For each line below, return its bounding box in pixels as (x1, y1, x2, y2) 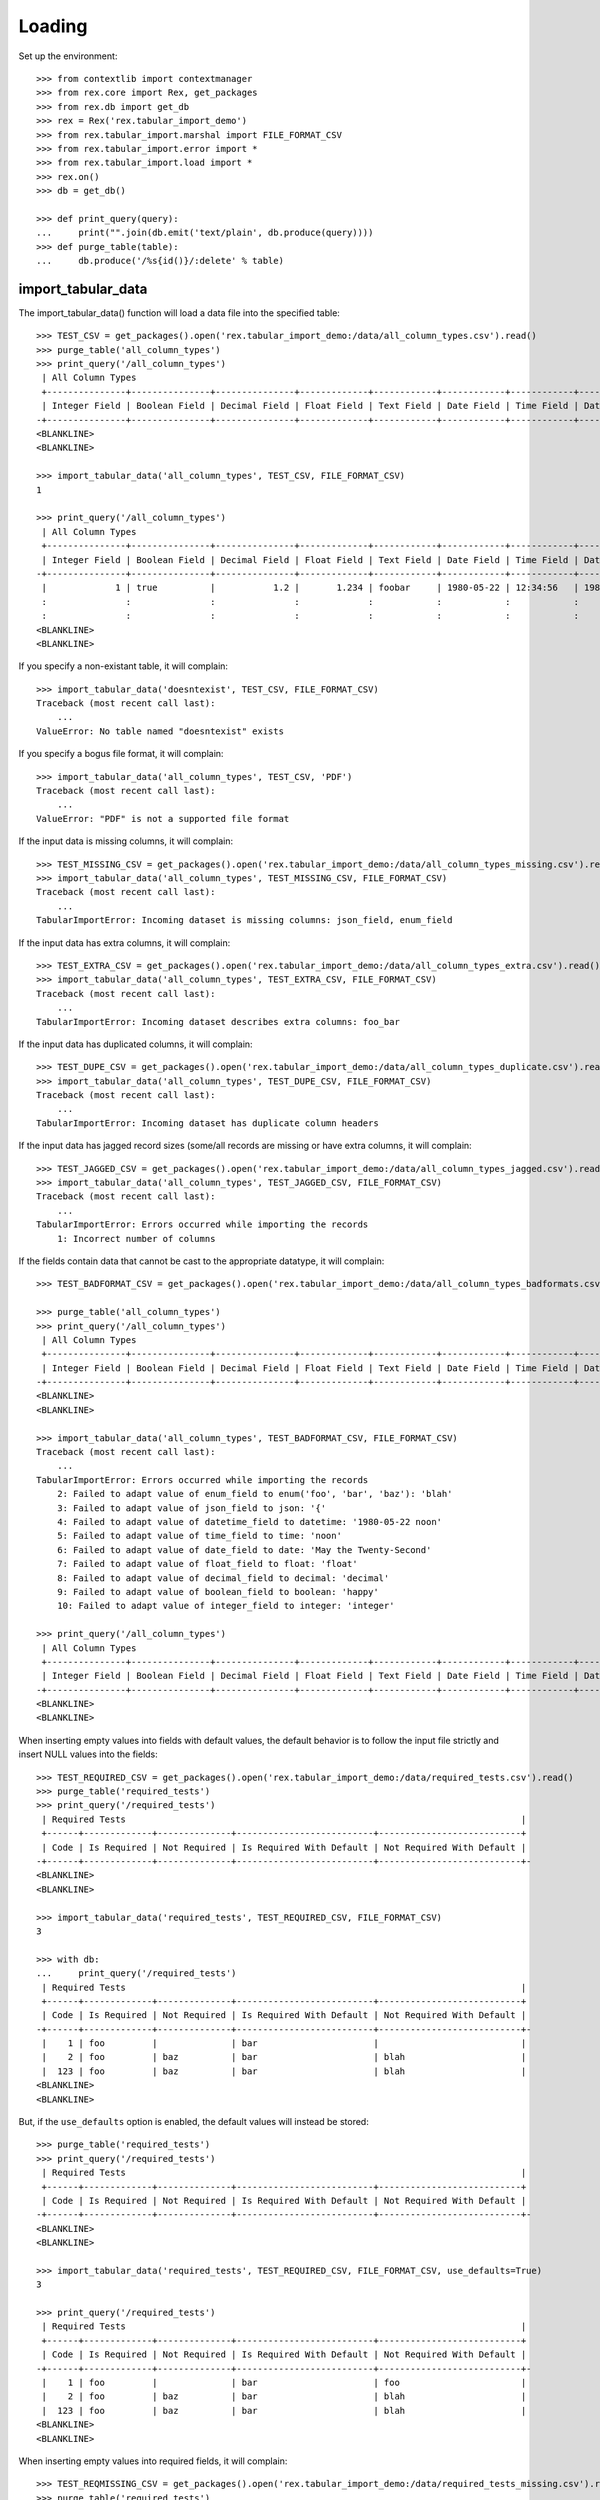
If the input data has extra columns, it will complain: (18, 936, 231, 949)
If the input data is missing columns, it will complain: (18, 835, 234, 847)
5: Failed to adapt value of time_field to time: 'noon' (56, 1530, 342, 1542)
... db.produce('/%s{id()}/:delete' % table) (36, 255, 285, 267)
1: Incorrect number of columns (56, 1233, 216, 1244)
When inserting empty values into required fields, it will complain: (18, 2455, 288, 2467)
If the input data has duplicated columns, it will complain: (18, 1038, 254, 1050)
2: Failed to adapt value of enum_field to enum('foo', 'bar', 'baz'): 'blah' (56, 1488, 453, 1500)
